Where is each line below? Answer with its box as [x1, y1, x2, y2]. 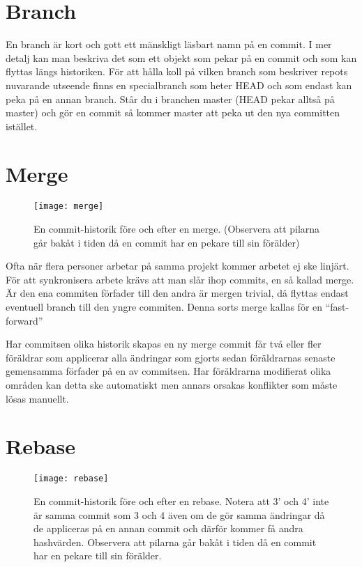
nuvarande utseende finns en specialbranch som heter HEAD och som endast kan [6, 77, 352, 92]
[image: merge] [33, 201, 104, 212]
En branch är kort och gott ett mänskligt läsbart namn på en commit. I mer [6, 37, 332, 52]
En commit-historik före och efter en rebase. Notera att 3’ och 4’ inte [33, 493, 329, 508]
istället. [6, 118, 38, 133]
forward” [6, 313, 43, 327]
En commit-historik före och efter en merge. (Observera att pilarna [33, 222, 320, 236]
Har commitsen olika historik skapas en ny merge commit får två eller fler [6, 336, 322, 351]
